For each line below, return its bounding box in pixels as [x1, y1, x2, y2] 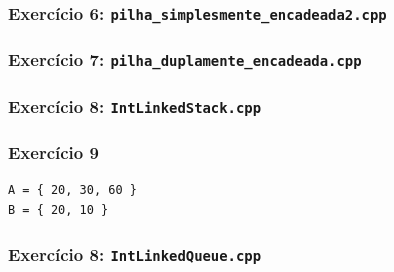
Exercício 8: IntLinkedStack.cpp [8, 93, 262, 118]
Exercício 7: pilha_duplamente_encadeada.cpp [8, 47, 362, 72]
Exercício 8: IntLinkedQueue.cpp [8, 241, 262, 266]
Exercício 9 [8, 140, 99, 165]
